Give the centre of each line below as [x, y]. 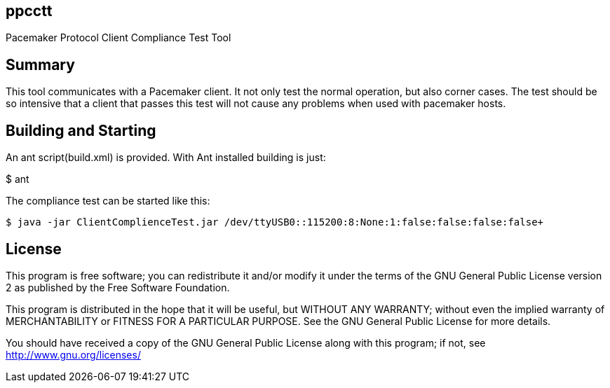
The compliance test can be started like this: [108, 201]
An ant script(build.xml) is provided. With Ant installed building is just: [166, 158]
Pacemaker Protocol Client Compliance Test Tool [118, 38]
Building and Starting [81, 130]
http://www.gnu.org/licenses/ [73, 354]
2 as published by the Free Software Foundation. [118, 287]
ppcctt [29, 11]
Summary [40, 64]
